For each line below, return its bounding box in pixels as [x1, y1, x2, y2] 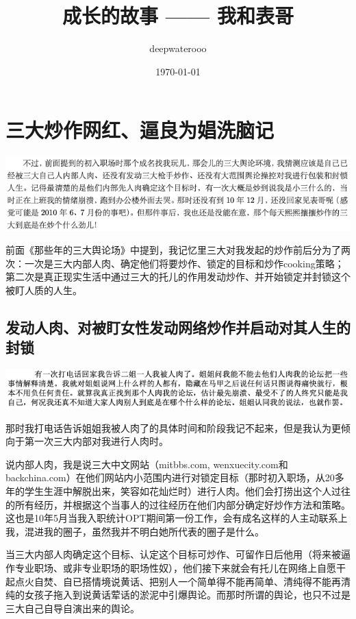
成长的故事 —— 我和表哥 [62, 1, 294, 29]
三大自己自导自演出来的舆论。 [5, 600, 140, 615]
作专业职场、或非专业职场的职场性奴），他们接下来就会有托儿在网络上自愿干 [5, 560, 346, 574]
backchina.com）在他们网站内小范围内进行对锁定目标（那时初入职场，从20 [5, 470, 335, 485]
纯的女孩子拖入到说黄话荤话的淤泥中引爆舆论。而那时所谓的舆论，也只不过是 [5, 587, 351, 602]
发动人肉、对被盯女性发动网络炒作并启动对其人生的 [5, 316, 351, 337]
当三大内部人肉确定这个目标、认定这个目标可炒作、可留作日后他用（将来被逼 [5, 547, 351, 561]
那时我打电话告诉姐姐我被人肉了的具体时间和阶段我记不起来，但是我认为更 [5, 420, 341, 435]
